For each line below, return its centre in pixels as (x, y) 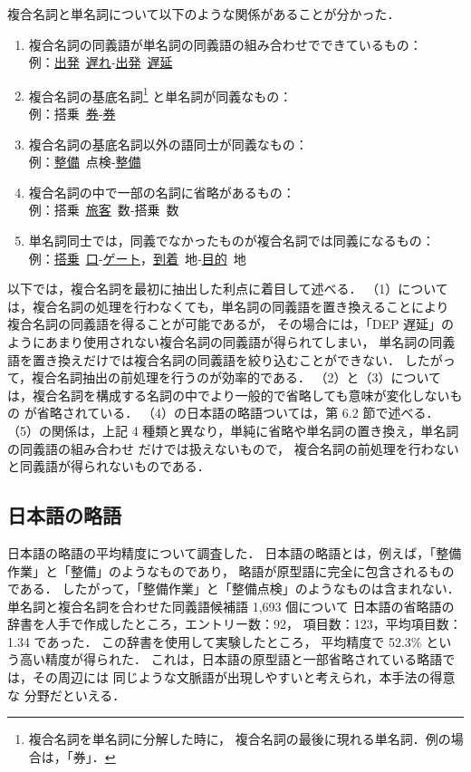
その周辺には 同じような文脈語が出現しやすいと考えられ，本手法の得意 (244, 677)
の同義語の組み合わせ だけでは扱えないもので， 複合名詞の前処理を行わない (233, 448)
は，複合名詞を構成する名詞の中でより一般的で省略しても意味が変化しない (229, 395)
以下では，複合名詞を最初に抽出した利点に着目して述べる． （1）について (228, 289)
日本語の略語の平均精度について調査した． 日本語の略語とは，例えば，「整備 (235, 552)
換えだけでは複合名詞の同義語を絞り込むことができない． (229, 359)
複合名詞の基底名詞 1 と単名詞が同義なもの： (160, 94)
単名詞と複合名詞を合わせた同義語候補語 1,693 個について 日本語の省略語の (231, 606)
